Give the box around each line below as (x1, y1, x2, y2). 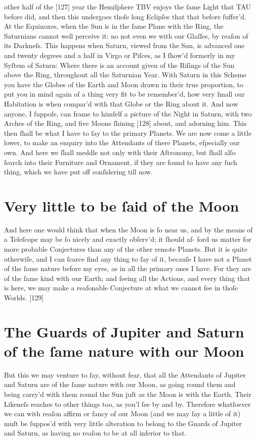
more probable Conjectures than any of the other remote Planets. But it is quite (4, 244, 248, 254)
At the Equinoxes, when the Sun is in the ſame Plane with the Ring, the (4, 21, 224, 31)
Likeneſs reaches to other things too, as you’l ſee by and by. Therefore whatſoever (4, 398, 251, 409)
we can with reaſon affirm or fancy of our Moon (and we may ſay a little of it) (4, 408, 241, 419)
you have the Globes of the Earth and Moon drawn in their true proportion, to (4, 79, 244, 89)
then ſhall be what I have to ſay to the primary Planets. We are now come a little (4, 127, 252, 138)
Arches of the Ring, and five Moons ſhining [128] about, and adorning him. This (4, 118, 247, 128)
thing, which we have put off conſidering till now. (4, 166, 153, 177)
